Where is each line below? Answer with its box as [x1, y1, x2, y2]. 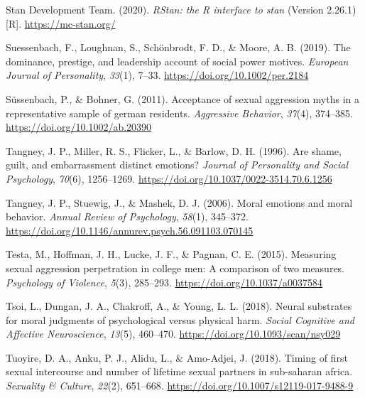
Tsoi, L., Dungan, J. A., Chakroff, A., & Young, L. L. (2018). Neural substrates [6, 298, 352, 313]
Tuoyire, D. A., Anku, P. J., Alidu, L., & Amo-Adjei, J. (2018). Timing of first [6, 350, 348, 365]
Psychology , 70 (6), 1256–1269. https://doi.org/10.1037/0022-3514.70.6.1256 [6, 171, 332, 185]
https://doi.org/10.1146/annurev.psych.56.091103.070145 [6, 222, 254, 237]
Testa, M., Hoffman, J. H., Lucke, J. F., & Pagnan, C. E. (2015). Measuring [6, 247, 337, 262]
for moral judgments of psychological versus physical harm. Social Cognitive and [6, 312, 354, 327]
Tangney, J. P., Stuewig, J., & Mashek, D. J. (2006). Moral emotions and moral [6, 195, 353, 210]
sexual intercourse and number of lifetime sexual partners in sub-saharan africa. [6, 364, 353, 379]
